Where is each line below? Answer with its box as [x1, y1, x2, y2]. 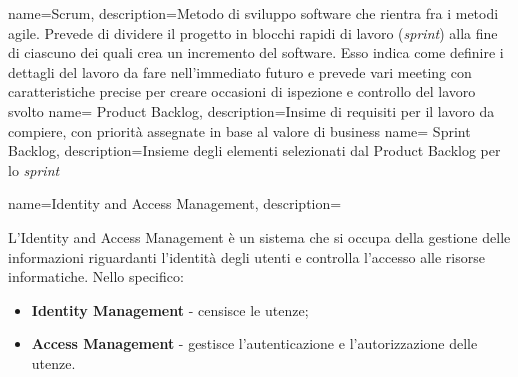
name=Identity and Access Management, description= [8, 193, 342, 214]
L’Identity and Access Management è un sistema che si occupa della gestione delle [8, 226, 511, 247]
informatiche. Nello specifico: [8, 266, 184, 287]
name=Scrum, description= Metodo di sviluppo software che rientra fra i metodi [8, 3, 499, 23]
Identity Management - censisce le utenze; [31, 299, 309, 320]
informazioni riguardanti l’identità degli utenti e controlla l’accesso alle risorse [8, 246, 485, 267]
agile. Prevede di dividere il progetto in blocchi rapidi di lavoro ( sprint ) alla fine [8, 22, 498, 43]
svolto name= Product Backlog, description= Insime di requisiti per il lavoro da [8, 100, 495, 121]
